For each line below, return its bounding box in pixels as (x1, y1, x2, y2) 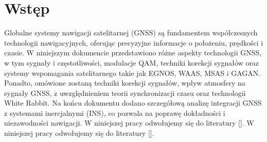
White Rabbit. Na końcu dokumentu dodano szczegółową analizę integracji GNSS (4, 97, 262, 108)
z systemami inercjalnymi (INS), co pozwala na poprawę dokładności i (4, 107, 225, 118)
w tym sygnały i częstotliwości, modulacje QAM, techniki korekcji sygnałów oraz (4, 57, 259, 68)
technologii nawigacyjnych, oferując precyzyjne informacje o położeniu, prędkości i (4, 37, 263, 48)
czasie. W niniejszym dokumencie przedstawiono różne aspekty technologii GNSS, (4, 47, 262, 58)
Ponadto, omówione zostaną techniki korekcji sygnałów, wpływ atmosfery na (4, 77, 245, 88)
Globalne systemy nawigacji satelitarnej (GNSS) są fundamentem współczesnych (4, 27, 258, 38)
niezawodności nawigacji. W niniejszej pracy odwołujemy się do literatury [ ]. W (4, 117, 254, 128)
